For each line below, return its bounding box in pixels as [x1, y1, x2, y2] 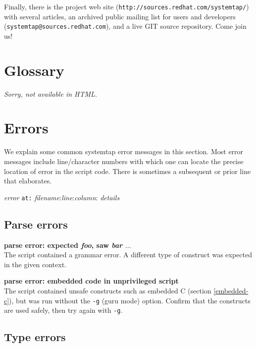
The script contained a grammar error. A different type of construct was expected [4, 249, 253, 260]
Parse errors [4, 216, 68, 231]
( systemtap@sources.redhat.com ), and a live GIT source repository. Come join [4, 21, 247, 31]
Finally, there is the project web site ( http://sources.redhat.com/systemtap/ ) [4, 1, 249, 11]
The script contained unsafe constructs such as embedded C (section [4, 285, 211, 295]
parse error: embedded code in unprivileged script [4, 276, 179, 286]
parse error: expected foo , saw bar [4, 239, 123, 250]
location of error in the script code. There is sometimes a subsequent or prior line [4, 166, 251, 176]
